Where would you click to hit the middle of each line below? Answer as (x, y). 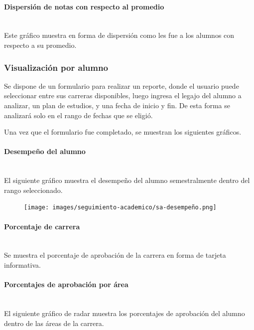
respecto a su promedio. (40, 45)
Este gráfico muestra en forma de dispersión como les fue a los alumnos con (119, 35)
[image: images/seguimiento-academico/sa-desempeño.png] (120, 208)
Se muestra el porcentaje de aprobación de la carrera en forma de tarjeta (115, 255)
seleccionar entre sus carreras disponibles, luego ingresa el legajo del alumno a (123, 95)
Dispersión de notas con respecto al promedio (84, 6)
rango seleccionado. (33, 190)
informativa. (22, 264)
